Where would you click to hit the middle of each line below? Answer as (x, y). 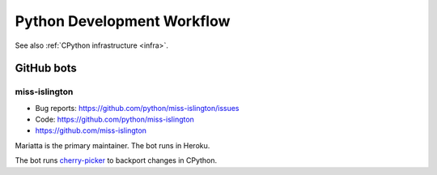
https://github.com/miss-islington (91, 130)
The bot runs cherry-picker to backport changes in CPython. (116, 160)
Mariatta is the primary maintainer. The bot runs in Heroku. (112, 145)
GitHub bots (46, 68)
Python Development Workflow (123, 21)
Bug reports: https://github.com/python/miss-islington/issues (137, 108)
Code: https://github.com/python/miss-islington (115, 120)
